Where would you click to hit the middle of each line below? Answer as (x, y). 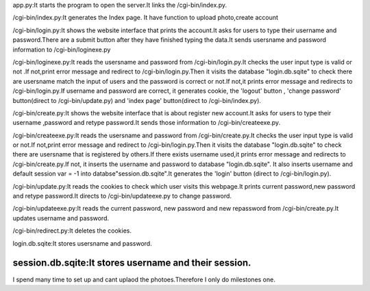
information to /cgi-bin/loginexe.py (62, 49)
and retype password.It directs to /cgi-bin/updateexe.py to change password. (122, 196)
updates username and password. (61, 218)
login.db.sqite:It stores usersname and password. (82, 243)
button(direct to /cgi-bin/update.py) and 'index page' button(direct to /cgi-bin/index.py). (137, 100)
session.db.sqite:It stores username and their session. (132, 263)
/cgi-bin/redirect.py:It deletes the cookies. (72, 231)
